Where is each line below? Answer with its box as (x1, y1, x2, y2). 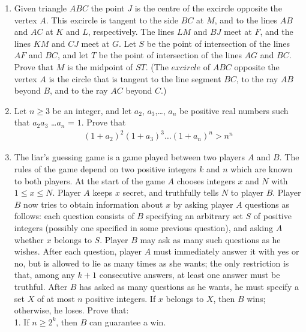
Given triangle (14, 2, 67, 14)
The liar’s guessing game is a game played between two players (14, 151, 245, 163)
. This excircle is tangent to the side (46, 13, 179, 26)
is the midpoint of (67, 60, 133, 73)
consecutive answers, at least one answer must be (99, 268, 280, 281)
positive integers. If (85, 292, 156, 304)
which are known (230, 163, 293, 175)
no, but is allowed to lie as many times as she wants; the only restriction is (14, 256, 289, 269)
